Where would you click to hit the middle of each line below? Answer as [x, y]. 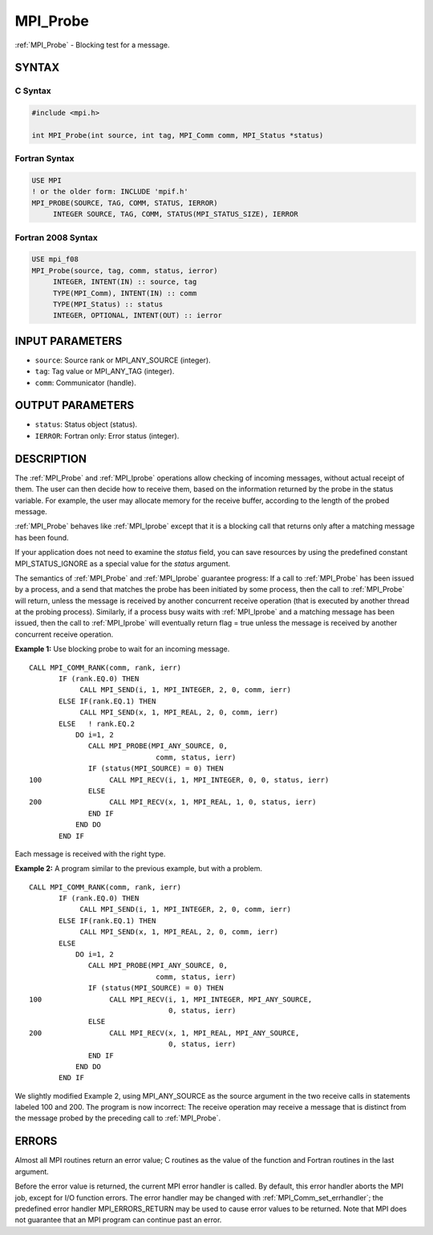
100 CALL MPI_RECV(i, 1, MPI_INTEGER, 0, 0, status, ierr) [179, 779]
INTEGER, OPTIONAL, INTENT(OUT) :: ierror [137, 316]
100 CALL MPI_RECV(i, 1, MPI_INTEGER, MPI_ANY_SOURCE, [171, 999]
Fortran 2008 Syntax [56, 237]
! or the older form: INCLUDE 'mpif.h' [110, 192]
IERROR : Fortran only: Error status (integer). [107, 435]
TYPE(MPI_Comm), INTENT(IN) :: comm [125, 293]
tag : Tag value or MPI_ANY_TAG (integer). [105, 371]
